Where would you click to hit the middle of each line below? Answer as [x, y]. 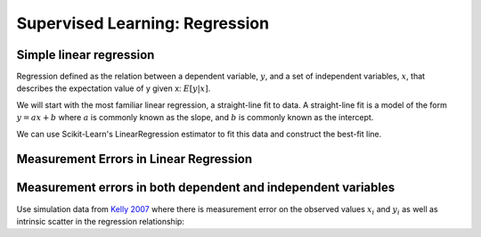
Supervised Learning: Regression [143, 23]
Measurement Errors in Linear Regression [135, 159]
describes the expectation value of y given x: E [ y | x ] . [114, 88]
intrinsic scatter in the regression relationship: [100, 221]
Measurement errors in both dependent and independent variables [206, 188]
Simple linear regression [86, 55]
